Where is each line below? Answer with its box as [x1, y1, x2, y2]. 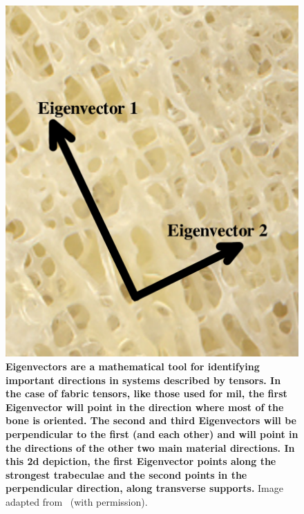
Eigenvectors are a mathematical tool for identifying [6, 359, 260, 373]
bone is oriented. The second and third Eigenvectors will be [6, 413, 296, 428]
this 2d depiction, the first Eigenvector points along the [6, 454, 276, 468]
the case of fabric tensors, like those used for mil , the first [6, 386, 287, 401]
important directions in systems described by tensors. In [6, 372, 281, 387]
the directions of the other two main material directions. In [6, 440, 295, 455]
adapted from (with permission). [6, 494, 148, 508]
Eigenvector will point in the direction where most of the [6, 399, 284, 414]
